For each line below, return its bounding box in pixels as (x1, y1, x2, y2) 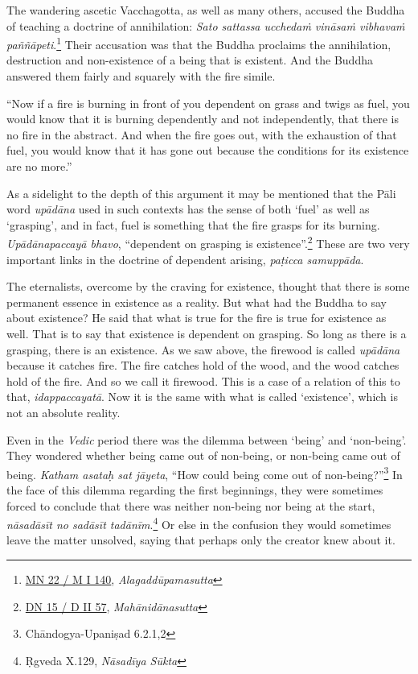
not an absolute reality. (6, 403, 121, 420)
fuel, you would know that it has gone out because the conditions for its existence (6, 142, 409, 159)
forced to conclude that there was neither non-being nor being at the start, (6, 497, 375, 514)
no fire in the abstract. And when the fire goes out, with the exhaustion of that (6, 126, 397, 143)
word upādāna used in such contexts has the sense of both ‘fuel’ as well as (6, 201, 370, 217)
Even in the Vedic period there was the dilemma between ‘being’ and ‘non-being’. (6, 431, 407, 448)
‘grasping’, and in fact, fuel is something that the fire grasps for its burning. (6, 216, 380, 233)
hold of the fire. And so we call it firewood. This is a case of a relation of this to (6, 372, 400, 389)
